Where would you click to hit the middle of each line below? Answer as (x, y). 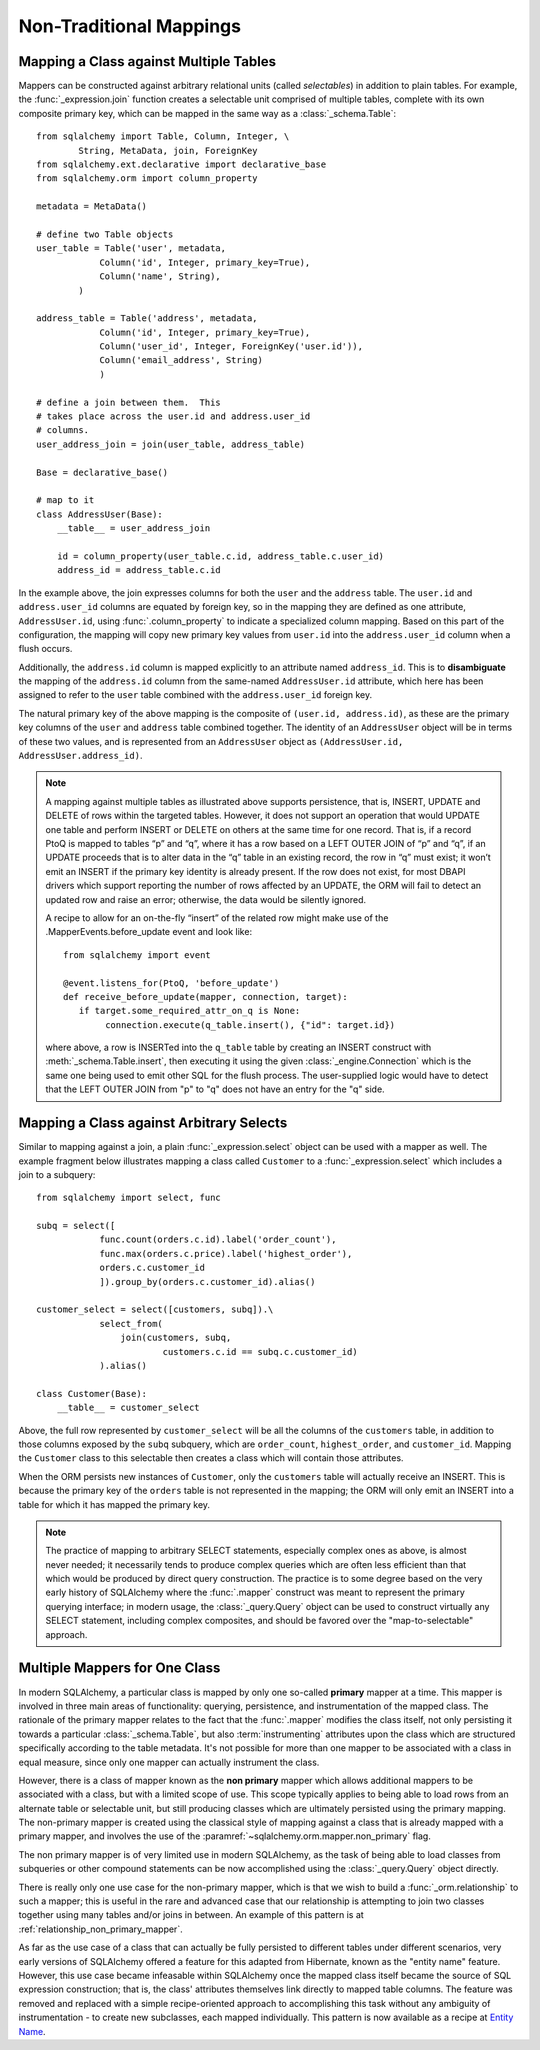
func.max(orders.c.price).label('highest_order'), (226, 1253)
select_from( (131, 1323)
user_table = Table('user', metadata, (131, 248)
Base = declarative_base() (102, 472)
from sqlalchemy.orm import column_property (147, 178)
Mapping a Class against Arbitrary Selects (153, 1123)
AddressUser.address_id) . (80, 756)
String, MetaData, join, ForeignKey (168, 150)
